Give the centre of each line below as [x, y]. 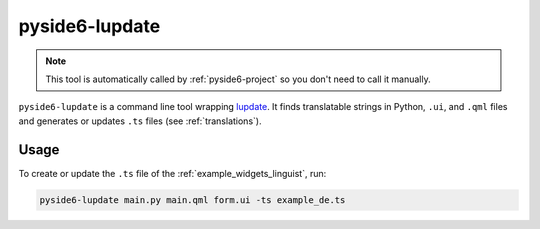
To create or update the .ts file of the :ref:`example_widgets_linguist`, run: [172, 173]
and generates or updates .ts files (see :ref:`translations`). [140, 121]
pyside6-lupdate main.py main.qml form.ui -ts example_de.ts [192, 199]
